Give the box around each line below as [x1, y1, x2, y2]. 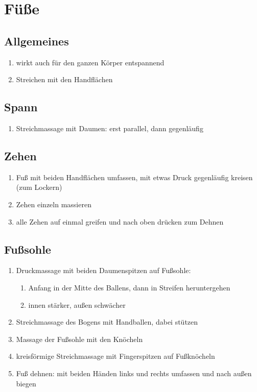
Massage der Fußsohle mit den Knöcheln [16, 333, 143, 344]
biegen [16, 378, 36, 388]
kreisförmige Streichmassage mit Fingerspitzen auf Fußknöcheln [16, 351, 215, 361]
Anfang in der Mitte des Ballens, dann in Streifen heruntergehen [28, 282, 230, 292]
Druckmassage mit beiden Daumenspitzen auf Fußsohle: [16, 265, 191, 276]
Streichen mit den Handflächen [16, 74, 113, 85]
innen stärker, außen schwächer [28, 299, 126, 310]
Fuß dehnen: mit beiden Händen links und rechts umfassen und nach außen [16, 367, 252, 378]
